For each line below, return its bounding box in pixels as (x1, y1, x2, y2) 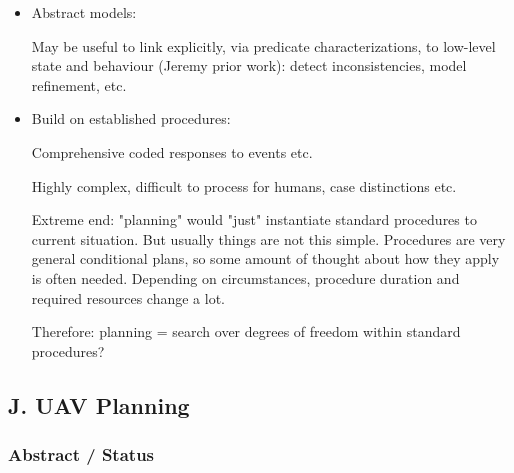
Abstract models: (31, 2, 137, 22)
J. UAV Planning (8, 389, 190, 420)
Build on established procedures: (31, 108, 231, 129)
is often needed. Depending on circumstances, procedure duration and (31, 267, 460, 288)
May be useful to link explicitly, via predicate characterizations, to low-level (31, 35, 496, 56)
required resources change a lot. (31, 287, 225, 308)
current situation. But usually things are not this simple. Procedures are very (31, 228, 506, 249)
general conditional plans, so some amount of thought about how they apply (31, 248, 500, 269)
